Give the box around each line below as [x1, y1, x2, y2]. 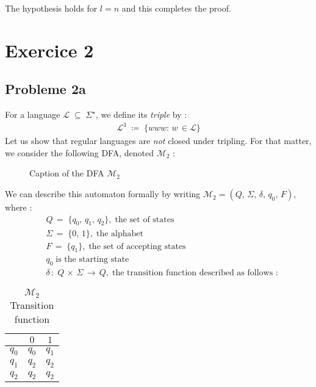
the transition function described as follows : [112, 269, 278, 278]
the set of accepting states [88, 242, 186, 251]
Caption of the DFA [29, 167, 104, 179]
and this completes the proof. [121, 2, 231, 14]
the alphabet [96, 229, 143, 238]
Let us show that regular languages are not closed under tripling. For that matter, [5, 134, 312, 147]
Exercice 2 [5, 37, 94, 62]
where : [5, 201, 32, 214]
